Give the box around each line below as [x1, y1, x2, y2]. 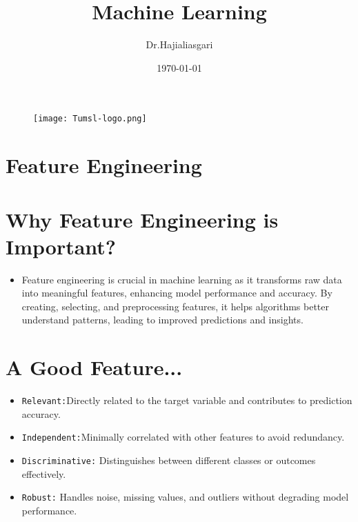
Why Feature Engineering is [6, 205, 279, 233]
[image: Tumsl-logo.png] [33, 114, 147, 124]
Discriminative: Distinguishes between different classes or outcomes [21, 453, 316, 468]
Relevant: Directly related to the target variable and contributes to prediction [21, 393, 352, 408]
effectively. [21, 466, 66, 481]
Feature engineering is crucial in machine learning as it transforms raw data [21, 272, 342, 286]
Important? [6, 232, 117, 260]
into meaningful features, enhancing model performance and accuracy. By [21, 285, 332, 300]
